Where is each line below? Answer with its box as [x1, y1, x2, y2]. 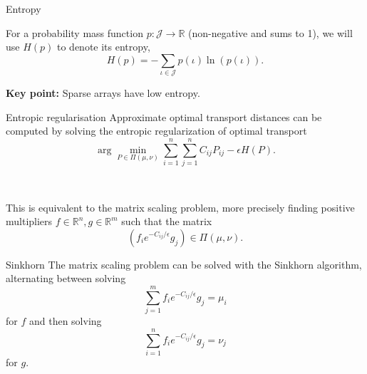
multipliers [6, 214, 53, 229]
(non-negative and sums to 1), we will [188, 25, 353, 40]
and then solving [29, 313, 102, 328]
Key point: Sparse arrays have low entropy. [6, 85, 200, 100]
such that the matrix [121, 214, 212, 229]
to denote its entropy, [57, 39, 150, 54]
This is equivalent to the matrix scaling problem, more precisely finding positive [6, 199, 355, 214]
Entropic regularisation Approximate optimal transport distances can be [6, 109, 322, 124]
